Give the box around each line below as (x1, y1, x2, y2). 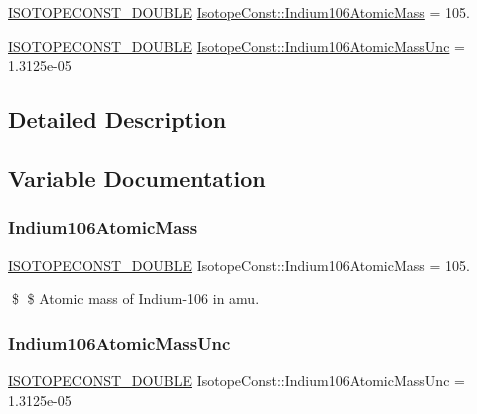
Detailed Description (8, 104, 227, 135)
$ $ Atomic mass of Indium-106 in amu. (11, 288, 260, 309)
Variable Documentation (8, 162, 266, 193)
